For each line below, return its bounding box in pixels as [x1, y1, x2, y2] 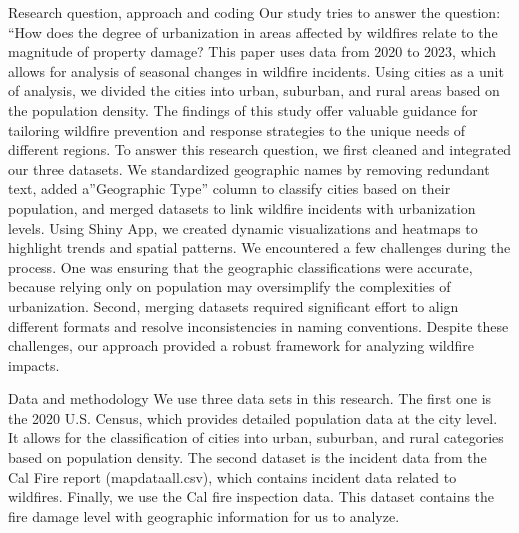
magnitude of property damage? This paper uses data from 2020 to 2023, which [8, 41, 497, 62]
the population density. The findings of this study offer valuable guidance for [8, 99, 478, 120]
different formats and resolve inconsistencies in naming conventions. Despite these [8, 315, 509, 336]
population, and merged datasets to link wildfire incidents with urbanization [8, 197, 476, 218]
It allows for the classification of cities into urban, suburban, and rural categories [8, 427, 504, 448]
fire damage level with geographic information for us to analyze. [8, 505, 400, 526]
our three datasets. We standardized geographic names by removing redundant [8, 158, 490, 179]
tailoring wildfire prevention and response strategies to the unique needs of [8, 119, 466, 140]
